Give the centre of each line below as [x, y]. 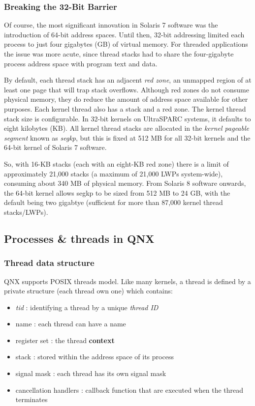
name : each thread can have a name [71, 324]
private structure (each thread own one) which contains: [88, 291]
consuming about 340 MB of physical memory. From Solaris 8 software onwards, [125, 183]
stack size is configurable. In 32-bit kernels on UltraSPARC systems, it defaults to [127, 118]
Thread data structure [49, 263]
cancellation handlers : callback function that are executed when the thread [129, 390]
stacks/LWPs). [26, 212]
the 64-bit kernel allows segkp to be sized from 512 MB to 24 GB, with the [117, 192]
